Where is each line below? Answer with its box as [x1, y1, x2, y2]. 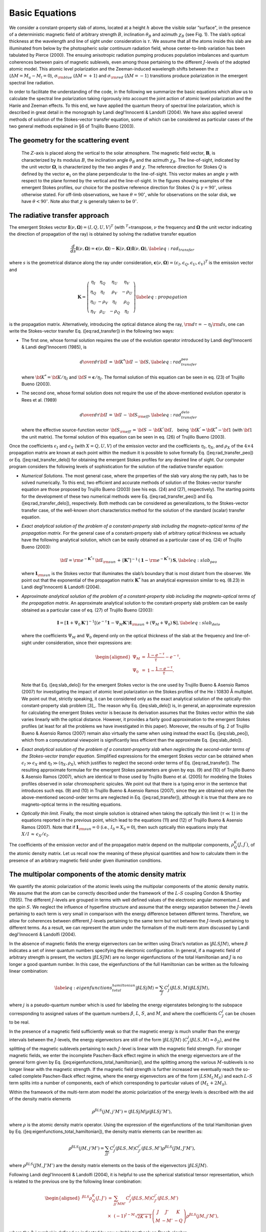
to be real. [9, 1019, 30, 1025]
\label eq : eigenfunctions [54, 985, 113, 991]
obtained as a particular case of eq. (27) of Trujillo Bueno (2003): [21, 607, 154, 613]
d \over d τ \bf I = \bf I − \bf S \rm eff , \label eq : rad [79, 412, 182, 419]
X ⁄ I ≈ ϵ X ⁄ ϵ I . [21, 831, 49, 838]
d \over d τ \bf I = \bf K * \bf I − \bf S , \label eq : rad [79, 358, 182, 365]
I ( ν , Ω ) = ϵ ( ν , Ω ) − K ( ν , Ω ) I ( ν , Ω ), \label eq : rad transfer [75, 245, 195, 252]
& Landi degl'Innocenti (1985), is [21, 344, 87, 350]
